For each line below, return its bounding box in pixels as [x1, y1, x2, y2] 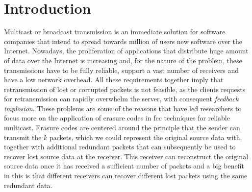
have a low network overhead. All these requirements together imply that [4, 74, 224, 85]
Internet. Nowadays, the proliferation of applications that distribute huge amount [4, 46, 249, 56]
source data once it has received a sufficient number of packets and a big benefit [4, 161, 244, 171]
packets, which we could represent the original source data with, [49, 132, 242, 142]
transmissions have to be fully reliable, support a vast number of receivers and [4, 65, 239, 75]
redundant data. [4, 180, 52, 190]
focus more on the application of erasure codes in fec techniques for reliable [4, 113, 230, 123]
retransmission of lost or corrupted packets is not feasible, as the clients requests [4, 84, 246, 94]
